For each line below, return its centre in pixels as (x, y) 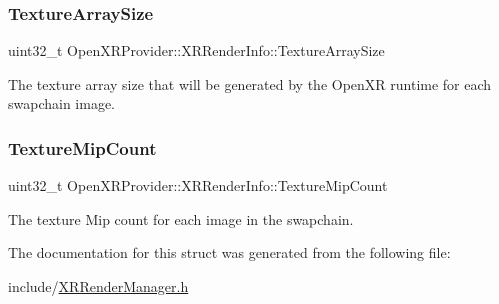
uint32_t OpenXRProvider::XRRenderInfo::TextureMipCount (198, 185)
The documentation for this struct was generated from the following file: (229, 252)
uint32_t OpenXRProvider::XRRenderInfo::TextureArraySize (196, 50)
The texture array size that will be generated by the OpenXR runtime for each (250, 83)
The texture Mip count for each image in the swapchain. (181, 218)
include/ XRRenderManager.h (98, 286)
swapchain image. (62, 103)
